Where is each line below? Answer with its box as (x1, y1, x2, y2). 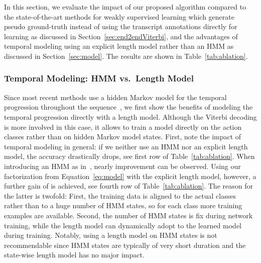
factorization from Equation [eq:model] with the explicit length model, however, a (4, 170, 256, 181)
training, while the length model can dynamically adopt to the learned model (4, 220, 242, 230)
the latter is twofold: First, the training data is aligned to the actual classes (4, 190, 236, 201)
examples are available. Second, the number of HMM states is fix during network (4, 210, 253, 220)
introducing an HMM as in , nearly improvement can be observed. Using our (4, 160, 241, 171)
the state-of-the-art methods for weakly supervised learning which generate (4, 11, 234, 22)
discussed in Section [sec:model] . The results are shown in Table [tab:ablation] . (4, 50, 248, 61)
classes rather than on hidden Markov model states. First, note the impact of (4, 131, 241, 142)
